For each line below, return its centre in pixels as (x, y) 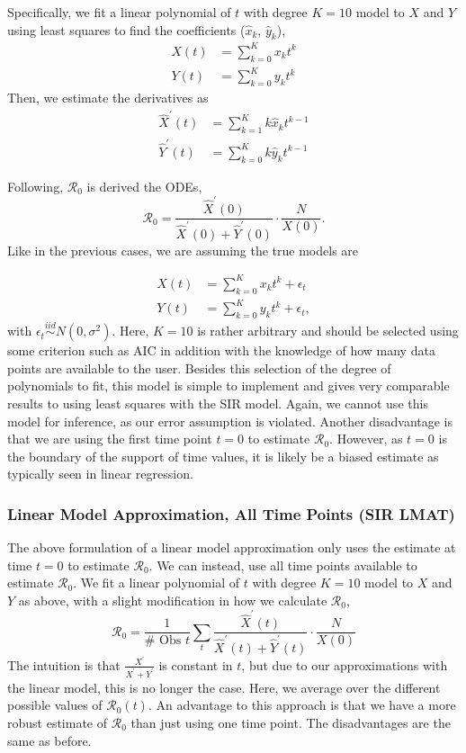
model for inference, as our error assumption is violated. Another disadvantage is (230, 421)
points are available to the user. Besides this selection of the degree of (199, 368)
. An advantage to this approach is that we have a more (302, 705)
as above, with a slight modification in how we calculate (173, 600)
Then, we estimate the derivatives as (108, 98)
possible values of (55, 705)
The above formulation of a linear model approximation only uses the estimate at (232, 547)
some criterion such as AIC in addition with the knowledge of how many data (221, 350)
